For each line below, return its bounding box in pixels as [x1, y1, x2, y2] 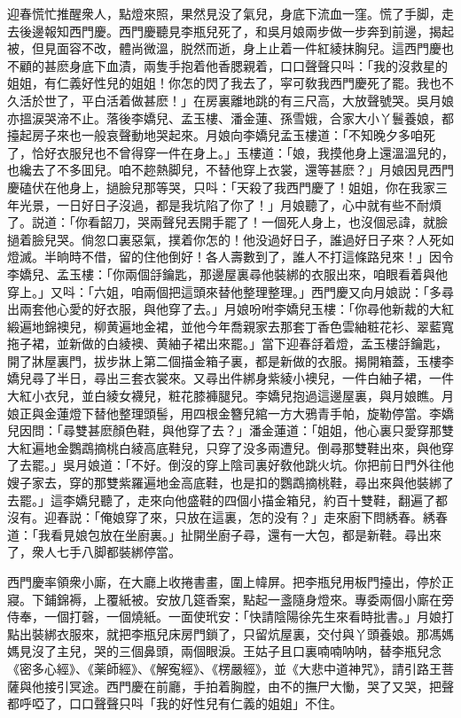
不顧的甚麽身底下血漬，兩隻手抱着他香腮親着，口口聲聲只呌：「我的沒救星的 [7, 56, 448, 74]
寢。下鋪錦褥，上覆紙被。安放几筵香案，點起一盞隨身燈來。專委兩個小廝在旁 [7, 589, 454, 608]
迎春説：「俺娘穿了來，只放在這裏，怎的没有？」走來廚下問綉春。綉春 [43, 508, 448, 527]
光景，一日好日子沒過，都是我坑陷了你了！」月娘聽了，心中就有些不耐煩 [19, 195, 441, 214]
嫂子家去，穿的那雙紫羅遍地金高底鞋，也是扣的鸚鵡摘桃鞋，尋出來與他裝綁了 [7, 473, 454, 492]
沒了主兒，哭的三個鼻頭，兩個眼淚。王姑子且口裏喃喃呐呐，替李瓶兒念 [31, 642, 441, 660]
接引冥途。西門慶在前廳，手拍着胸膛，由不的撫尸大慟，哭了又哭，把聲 [43, 676, 454, 695]
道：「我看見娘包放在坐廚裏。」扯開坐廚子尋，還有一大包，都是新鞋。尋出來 [7, 525, 441, 543]
